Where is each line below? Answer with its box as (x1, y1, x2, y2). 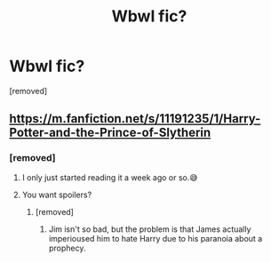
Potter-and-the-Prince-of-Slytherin (9, 125, 211, 140)
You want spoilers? (21, 189, 92, 200)
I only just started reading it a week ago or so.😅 (21, 171, 198, 183)
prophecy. (48, 242, 86, 253)
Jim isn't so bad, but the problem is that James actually (48, 224, 251, 234)
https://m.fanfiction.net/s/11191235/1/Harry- (9, 111, 261, 126)
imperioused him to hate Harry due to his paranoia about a (48, 233, 263, 243)
